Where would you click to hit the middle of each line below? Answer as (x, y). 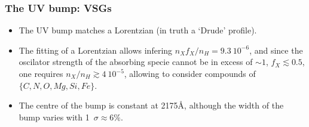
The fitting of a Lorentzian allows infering (96, 50)
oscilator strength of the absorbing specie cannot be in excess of (136, 62)
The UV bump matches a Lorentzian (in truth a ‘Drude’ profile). (138, 30)
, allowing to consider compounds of (190, 73)
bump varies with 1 (54, 117)
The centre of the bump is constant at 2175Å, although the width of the (151, 105)
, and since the (276, 50)
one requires (41, 73)
